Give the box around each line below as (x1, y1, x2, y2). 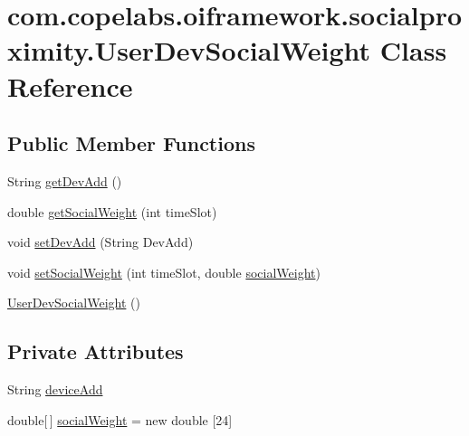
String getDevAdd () (7, 171, 122, 190)
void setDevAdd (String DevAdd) (7, 232, 194, 251)
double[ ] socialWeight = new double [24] (7, 410, 233, 429)
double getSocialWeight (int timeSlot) (7, 202, 217, 221)
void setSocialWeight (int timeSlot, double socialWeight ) (7, 262, 321, 281)
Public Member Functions (7, 129, 255, 157)
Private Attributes (7, 337, 184, 365)
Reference (7, 67, 133, 104)
